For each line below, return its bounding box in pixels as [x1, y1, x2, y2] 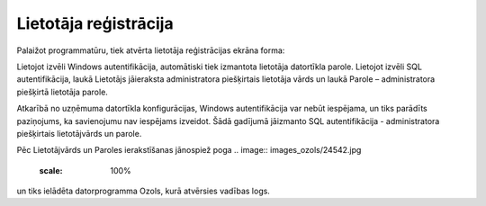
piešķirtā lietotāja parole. [16, 86, 108, 97]
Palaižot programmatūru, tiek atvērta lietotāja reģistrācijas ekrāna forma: [16, 45, 285, 56]
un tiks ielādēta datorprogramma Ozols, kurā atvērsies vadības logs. [16, 185, 270, 197]
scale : [39, 165, 63, 175]
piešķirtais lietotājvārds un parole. [16, 128, 142, 139]
